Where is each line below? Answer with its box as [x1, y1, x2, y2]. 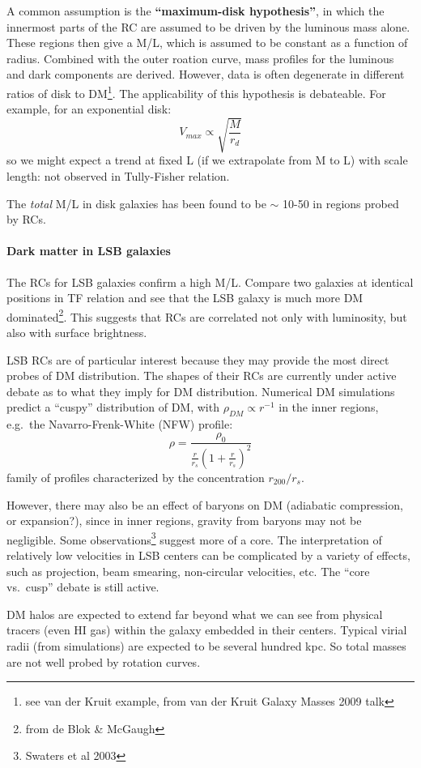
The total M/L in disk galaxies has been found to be [6, 194, 266, 211]
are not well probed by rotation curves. [6, 653, 201, 670]
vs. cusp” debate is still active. [6, 578, 159, 595]
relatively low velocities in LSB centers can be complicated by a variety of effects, [6, 546, 410, 563]
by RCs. [6, 211, 46, 228]
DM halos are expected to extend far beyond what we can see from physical [6, 605, 383, 622]
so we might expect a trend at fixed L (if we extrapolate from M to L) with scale [6, 151, 408, 169]
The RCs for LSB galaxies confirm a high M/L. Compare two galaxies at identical [6, 273, 414, 290]
